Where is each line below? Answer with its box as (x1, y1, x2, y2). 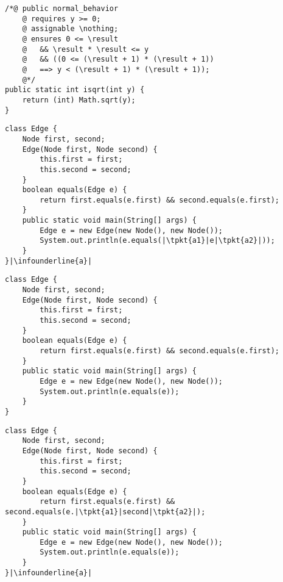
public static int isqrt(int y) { (5, 85, 145, 95)
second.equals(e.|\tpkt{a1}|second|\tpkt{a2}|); (5, 507, 206, 516)
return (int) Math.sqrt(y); (22, 95, 136, 104)
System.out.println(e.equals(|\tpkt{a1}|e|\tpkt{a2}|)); (40, 236, 275, 245)
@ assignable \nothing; (22, 24, 119, 34)
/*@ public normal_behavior (5, 4, 119, 13)
